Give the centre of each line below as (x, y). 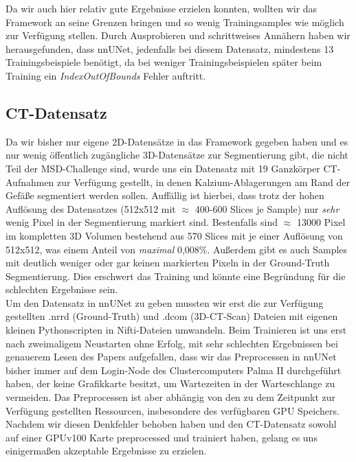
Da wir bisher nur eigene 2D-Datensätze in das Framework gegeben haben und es (177, 141)
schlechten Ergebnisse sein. (62, 289)
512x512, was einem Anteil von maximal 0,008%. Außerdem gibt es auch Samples (177, 249)
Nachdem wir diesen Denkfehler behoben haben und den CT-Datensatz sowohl (171, 424)
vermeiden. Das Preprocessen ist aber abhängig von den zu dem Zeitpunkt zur (171, 397)
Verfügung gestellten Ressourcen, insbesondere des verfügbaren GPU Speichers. (173, 410)
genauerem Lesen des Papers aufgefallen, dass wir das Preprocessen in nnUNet (171, 357)
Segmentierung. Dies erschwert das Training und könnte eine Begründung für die (176, 276)
